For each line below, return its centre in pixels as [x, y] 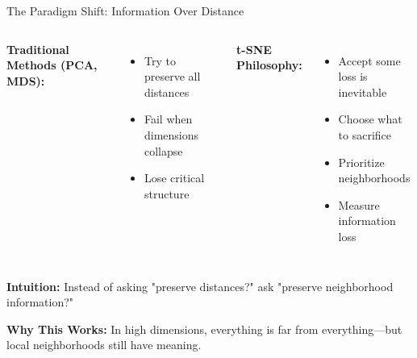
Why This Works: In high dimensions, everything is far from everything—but [204, 329]
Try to [160, 60]
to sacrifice [365, 134]
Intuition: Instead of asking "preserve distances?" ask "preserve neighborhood [200, 286]
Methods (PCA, [52, 65]
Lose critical [174, 178]
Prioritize [361, 162]
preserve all [172, 76]
